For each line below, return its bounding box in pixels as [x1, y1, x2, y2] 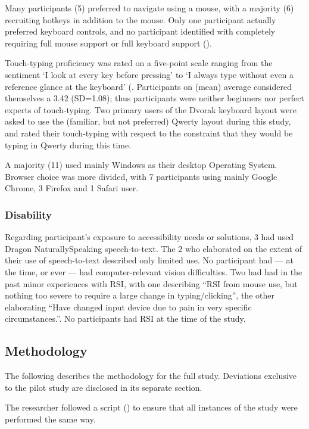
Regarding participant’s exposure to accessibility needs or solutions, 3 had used [5, 231, 294, 243]
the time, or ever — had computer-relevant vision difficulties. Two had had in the [5, 265, 302, 278]
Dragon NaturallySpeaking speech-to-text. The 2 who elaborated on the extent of [5, 242, 302, 254]
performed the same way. [5, 412, 96, 425]
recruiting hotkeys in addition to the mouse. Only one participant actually [5, 13, 276, 26]
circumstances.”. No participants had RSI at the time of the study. [5, 312, 246, 325]
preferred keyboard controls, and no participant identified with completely [5, 25, 276, 38]
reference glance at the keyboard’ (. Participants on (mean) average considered [5, 80, 292, 92]
